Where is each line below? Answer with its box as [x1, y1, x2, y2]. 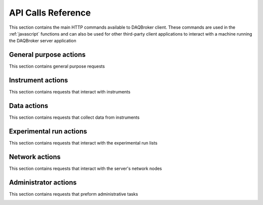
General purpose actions [9, 51, 86, 59]
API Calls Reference [9, 7, 91, 18]
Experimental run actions [9, 127, 87, 135]
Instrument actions [9, 76, 68, 85]
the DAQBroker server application [9, 38, 76, 44]
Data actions [9, 101, 48, 110]
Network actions [9, 152, 61, 161]
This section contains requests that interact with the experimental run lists [9, 140, 158, 146]
